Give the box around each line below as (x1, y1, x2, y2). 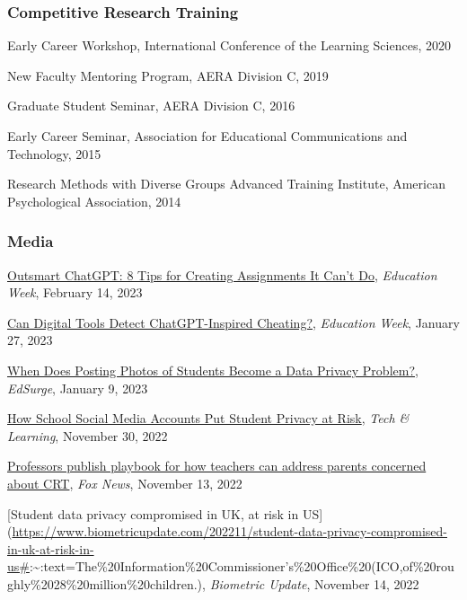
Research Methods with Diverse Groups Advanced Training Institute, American (7, 174, 445, 193)
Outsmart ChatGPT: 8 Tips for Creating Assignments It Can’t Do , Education (7, 265, 437, 284)
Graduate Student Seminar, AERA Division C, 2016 (7, 96, 295, 115)
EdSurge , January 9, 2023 (7, 378, 148, 397)
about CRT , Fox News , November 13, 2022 (7, 473, 242, 492)
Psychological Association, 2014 (7, 191, 181, 210)
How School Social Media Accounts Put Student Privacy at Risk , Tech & (7, 409, 410, 428)
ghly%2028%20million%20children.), (7, 574, 206, 593)
